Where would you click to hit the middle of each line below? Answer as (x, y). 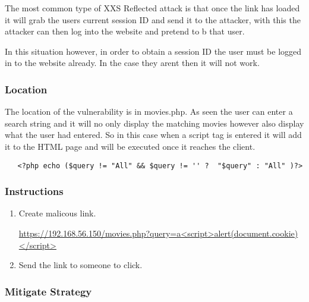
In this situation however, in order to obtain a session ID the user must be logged (153, 51)
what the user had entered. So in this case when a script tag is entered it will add (153, 135)
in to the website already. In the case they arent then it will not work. (132, 63)
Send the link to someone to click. (81, 265)
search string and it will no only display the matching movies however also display (154, 123)
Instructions (34, 191)
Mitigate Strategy (48, 291)
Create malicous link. (57, 213)
